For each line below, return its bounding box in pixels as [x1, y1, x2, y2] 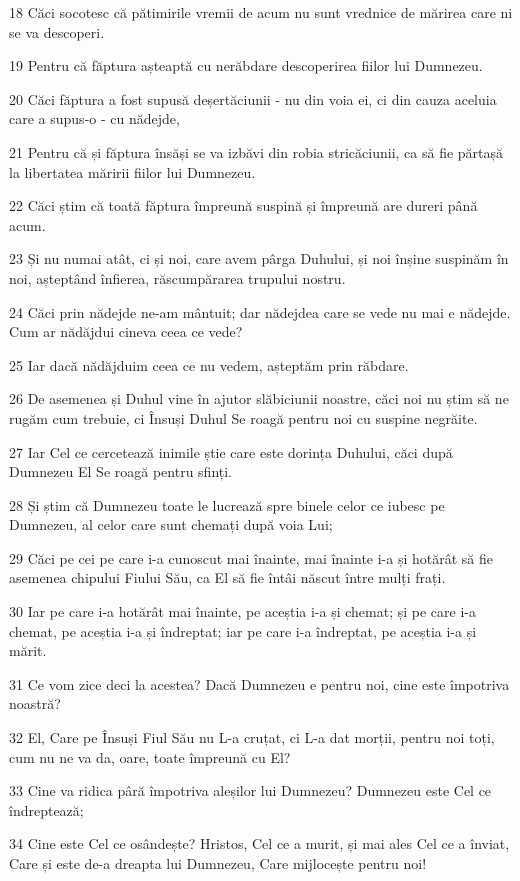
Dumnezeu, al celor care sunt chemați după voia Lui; [9, 514, 333, 535]
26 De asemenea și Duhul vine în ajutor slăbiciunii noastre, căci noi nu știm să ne [9, 388, 509, 409]
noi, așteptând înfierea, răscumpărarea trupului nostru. [9, 267, 346, 288]
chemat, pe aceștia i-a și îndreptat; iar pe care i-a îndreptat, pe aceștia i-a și [9, 620, 477, 641]
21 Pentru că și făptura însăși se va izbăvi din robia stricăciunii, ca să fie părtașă [9, 141, 504, 162]
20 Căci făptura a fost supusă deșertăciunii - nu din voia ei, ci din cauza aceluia [9, 88, 497, 109]
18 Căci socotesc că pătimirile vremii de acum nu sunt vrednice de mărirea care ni [9, 2, 513, 22]
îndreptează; [9, 799, 84, 820]
